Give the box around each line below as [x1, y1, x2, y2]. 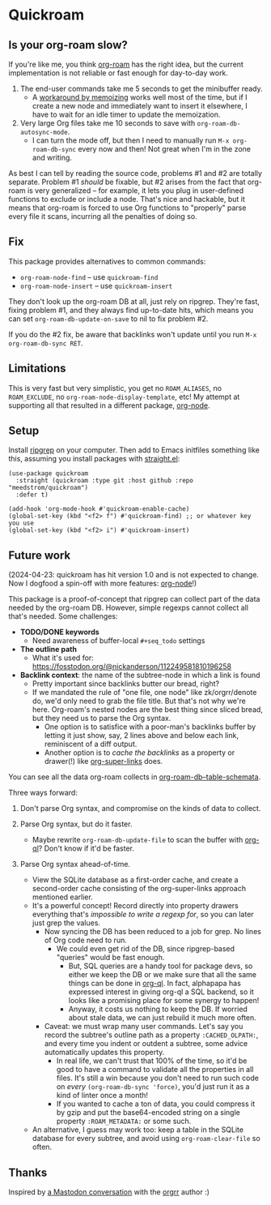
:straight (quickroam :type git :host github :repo [15, 477, 194, 485]
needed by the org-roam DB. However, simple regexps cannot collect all [8, 602, 249, 613]
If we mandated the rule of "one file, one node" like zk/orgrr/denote [32, 688, 257, 697]
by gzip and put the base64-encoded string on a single [56, 1108, 240, 1117]
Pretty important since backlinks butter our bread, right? [32, 679, 220, 688]
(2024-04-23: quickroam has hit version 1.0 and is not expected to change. [8, 570, 259, 580]
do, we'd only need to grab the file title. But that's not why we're [32, 696, 247, 706]
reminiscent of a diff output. [44, 740, 138, 749]
